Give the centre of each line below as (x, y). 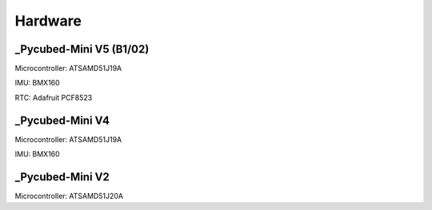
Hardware (48, 21)
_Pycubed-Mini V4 (62, 120)
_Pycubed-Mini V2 (62, 177)
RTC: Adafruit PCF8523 (54, 97)
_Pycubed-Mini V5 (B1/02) (82, 49)
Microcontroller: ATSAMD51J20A (69, 196)
